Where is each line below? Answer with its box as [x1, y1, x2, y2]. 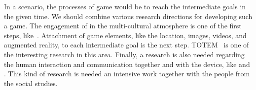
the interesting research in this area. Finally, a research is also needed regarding [4, 49, 245, 59]
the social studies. [4, 78, 58, 88]
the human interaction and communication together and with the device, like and [4, 59, 250, 69]
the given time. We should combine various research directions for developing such [4, 11, 253, 21]
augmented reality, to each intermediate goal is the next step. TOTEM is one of [4, 40, 249, 50]
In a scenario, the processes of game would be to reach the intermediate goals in [4, 1, 246, 11]
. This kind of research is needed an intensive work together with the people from [4, 68, 250, 79]
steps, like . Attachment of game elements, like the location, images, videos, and [4, 30, 247, 40]
